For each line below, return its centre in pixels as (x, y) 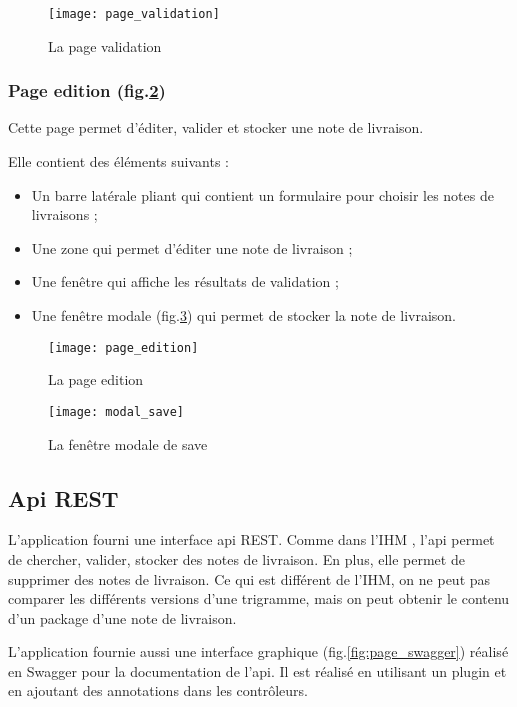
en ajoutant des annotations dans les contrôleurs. (158, 690)
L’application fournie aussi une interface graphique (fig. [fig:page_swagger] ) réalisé (258, 651)
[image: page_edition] (123, 347)
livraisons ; (64, 214)
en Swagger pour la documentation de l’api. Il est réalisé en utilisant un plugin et (257, 670)
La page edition (96, 379)
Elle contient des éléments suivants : (118, 161)
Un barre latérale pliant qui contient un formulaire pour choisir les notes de (262, 194)
